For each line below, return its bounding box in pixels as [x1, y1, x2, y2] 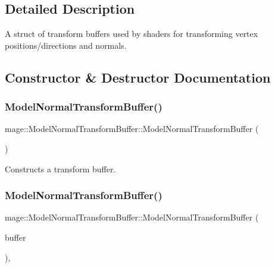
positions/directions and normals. [5, 39, 127, 51]
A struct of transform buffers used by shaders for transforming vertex [5, 27, 258, 40]
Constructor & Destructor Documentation [5, 68, 271, 86]
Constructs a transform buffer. [5, 162, 116, 175]
